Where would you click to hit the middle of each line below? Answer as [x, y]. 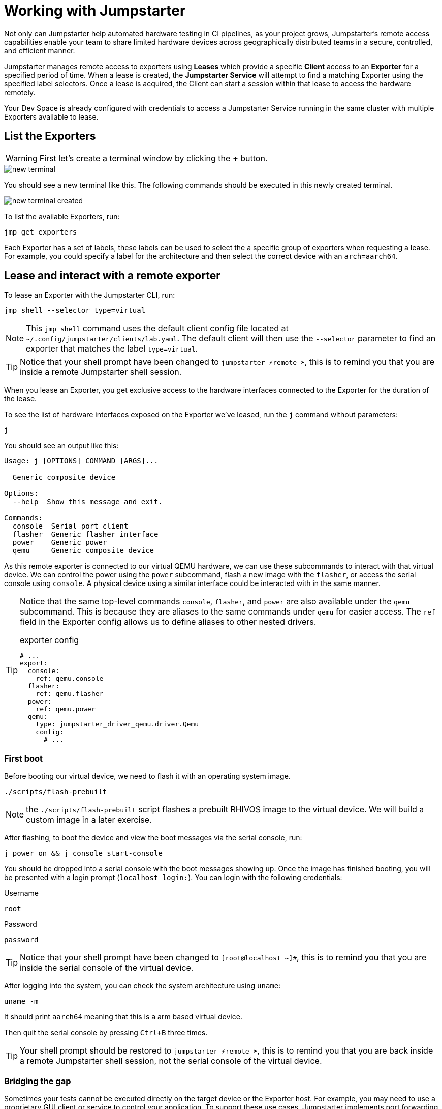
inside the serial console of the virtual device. [107, 968]
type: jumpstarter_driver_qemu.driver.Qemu [117, 724]
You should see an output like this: [61, 446]
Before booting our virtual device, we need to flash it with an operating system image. [147, 776]
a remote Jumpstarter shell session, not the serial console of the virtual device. [171, 1061]
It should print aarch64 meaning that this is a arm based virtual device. [123, 1017]
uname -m [21, 1001]
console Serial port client [70, 526]
